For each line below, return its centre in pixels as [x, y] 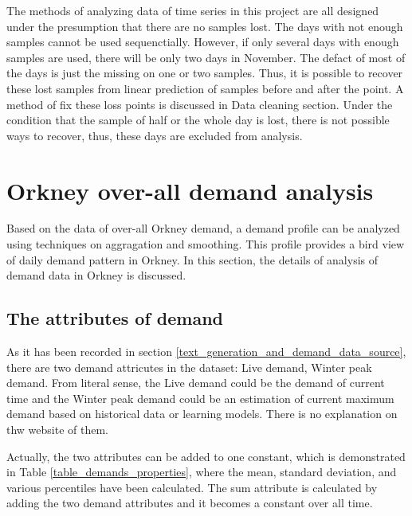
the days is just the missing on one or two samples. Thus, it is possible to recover [205, 73]
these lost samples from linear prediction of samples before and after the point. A [205, 88]
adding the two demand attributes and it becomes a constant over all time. [190, 503]
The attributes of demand [115, 318]
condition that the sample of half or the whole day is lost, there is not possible [198, 120]
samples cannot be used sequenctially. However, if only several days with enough [203, 42]
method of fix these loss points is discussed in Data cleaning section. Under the [200, 104]
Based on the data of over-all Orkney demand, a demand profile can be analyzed [203, 228]
